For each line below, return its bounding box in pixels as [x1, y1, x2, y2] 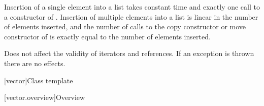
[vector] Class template [4, 75, 73, 85]
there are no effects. [4, 58, 65, 68]
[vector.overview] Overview [4, 92, 85, 102]
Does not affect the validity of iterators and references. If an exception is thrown [4, 48, 254, 59]
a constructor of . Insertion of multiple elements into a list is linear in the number [4, 11, 258, 22]
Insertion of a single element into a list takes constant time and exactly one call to [4, 2, 260, 12]
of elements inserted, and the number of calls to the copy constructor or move [4, 21, 246, 32]
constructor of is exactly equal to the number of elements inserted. [4, 31, 211, 41]
